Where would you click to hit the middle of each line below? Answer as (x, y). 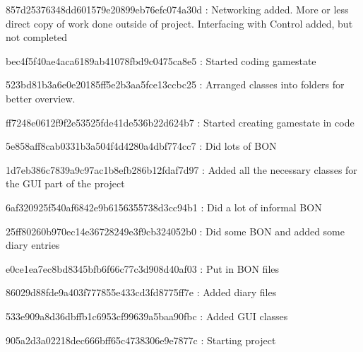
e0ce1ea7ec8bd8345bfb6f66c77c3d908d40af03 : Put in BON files (143, 268)
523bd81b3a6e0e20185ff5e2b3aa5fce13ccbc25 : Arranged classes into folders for (175, 84)
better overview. (41, 98)
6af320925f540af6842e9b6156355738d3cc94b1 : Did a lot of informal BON (164, 207)
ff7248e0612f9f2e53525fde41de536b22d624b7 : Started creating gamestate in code (180, 122)
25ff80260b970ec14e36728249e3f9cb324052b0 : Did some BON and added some (175, 231)
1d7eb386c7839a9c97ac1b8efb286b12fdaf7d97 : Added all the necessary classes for (181, 169)
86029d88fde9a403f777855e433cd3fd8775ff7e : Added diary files (141, 292)
